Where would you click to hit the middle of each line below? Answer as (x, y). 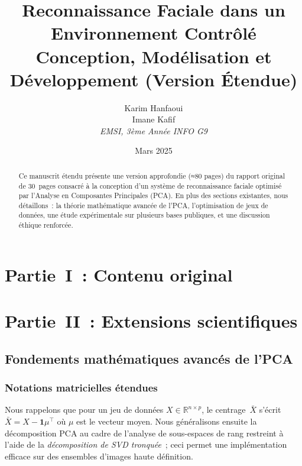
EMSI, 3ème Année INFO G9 (154, 130)
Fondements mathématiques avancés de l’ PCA (149, 358)
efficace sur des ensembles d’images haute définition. (99, 456)
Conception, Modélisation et (154, 56)
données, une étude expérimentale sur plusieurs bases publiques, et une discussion (144, 215)
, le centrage (224, 410)
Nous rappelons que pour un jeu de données (84, 410)
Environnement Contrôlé (154, 33)
